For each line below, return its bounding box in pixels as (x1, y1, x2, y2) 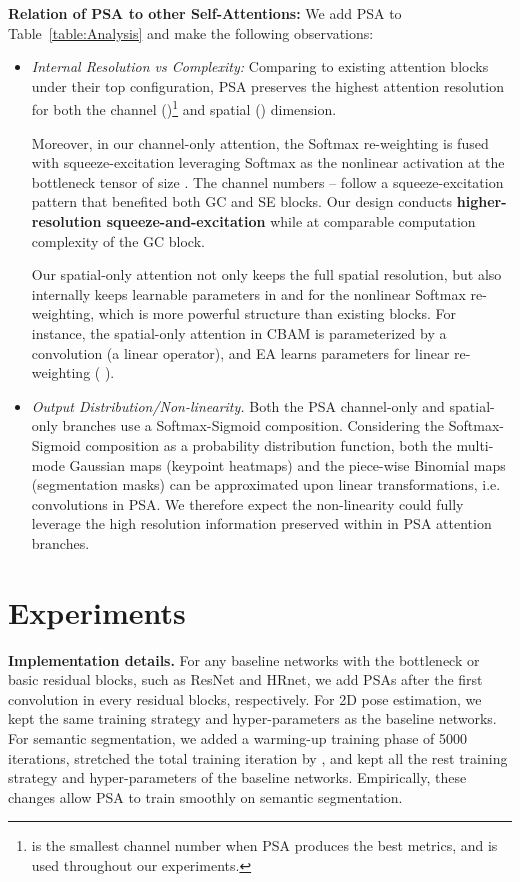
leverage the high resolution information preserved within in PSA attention (31, 513, 492, 534)
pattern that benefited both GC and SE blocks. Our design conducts (31, 191, 453, 212)
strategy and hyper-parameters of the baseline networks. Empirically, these (8, 767, 467, 788)
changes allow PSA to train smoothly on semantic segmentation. (8, 786, 403, 807)
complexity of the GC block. (31, 230, 205, 251)
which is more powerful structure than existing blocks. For (98, 303, 457, 324)
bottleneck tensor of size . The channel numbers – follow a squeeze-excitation (31, 171, 504, 192)
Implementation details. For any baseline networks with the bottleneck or (8, 649, 480, 670)
